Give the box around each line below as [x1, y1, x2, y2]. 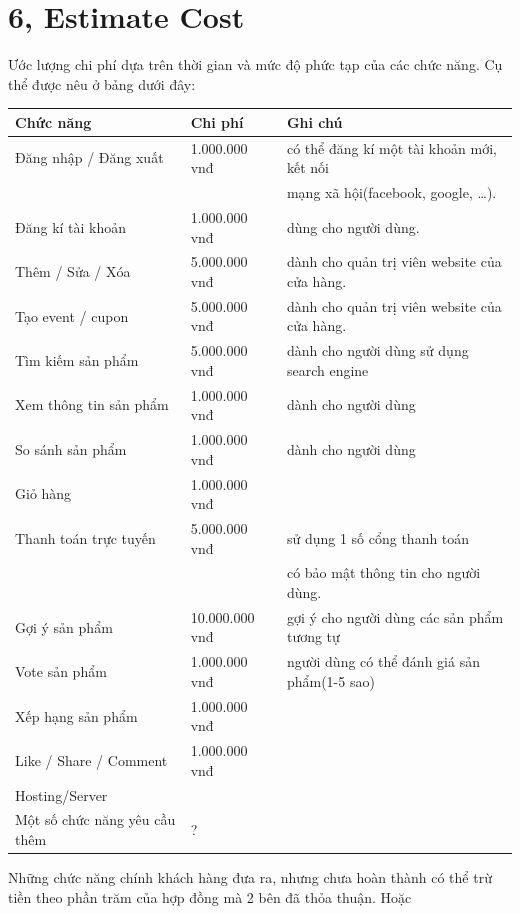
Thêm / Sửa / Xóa [15, 261, 131, 282]
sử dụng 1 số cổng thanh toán [286, 527, 470, 548]
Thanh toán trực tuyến [15, 527, 156, 548]
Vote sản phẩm [15, 661, 107, 682]
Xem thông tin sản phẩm [15, 394, 169, 415]
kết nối [286, 157, 329, 178]
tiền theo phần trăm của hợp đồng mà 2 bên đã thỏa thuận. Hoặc [8, 886, 412, 907]
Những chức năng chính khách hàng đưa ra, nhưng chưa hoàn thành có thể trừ [8, 867, 492, 888]
